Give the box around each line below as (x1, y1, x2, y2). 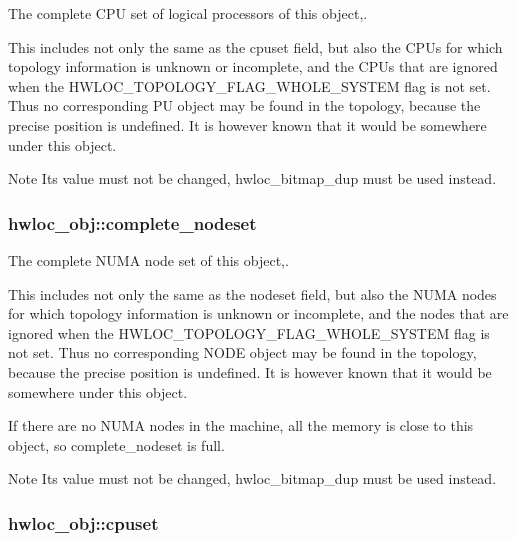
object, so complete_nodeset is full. (8, 434, 225, 455)
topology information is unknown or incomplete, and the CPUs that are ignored (8, 56, 498, 77)
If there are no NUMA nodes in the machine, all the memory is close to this (8, 415, 474, 436)
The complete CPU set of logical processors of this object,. (8, 3, 368, 23)
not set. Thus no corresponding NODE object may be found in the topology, (8, 342, 477, 363)
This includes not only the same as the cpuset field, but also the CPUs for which (8, 36, 503, 57)
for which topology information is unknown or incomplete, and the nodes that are (8, 303, 509, 324)
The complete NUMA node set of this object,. (8, 249, 289, 270)
